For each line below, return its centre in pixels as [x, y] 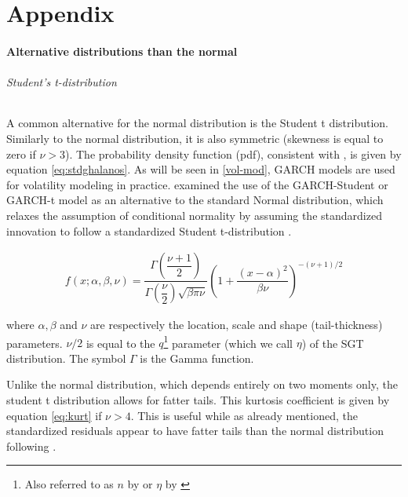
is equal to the [120, 343]
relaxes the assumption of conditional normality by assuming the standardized [194, 215]
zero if [21, 153]
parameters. [35, 343]
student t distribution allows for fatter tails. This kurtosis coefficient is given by [198, 400]
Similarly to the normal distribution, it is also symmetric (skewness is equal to [195, 138]
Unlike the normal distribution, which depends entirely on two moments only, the [202, 384]
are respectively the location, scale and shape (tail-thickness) [237, 325]
